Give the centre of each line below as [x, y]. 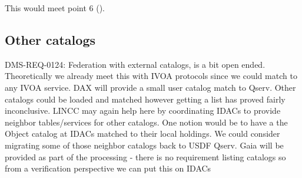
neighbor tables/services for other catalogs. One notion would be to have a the [146, 122]
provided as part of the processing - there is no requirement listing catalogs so [145, 156]
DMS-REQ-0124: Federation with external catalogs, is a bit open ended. [135, 64]
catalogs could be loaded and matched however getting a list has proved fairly [145, 99]
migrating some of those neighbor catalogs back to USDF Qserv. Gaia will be [144, 145]
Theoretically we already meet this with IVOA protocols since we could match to [151, 76]
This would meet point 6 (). [55, 8]
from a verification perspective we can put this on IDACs [108, 168]
